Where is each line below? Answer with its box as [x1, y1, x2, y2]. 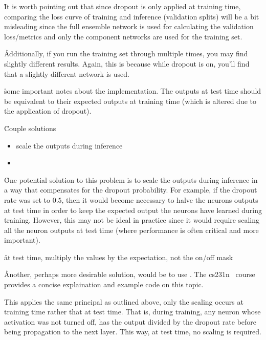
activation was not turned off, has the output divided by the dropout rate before [4, 316, 257, 327]
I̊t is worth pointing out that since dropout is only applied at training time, [4, 1, 241, 11]
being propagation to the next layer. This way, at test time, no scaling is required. [4, 326, 261, 337]
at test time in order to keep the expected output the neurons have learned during [4, 204, 262, 215]
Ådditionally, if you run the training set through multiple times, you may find [4, 48, 248, 59]
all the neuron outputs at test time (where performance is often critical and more [4, 224, 259, 235]
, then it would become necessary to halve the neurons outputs [61, 194, 258, 205]
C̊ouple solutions [4, 122, 56, 133]
